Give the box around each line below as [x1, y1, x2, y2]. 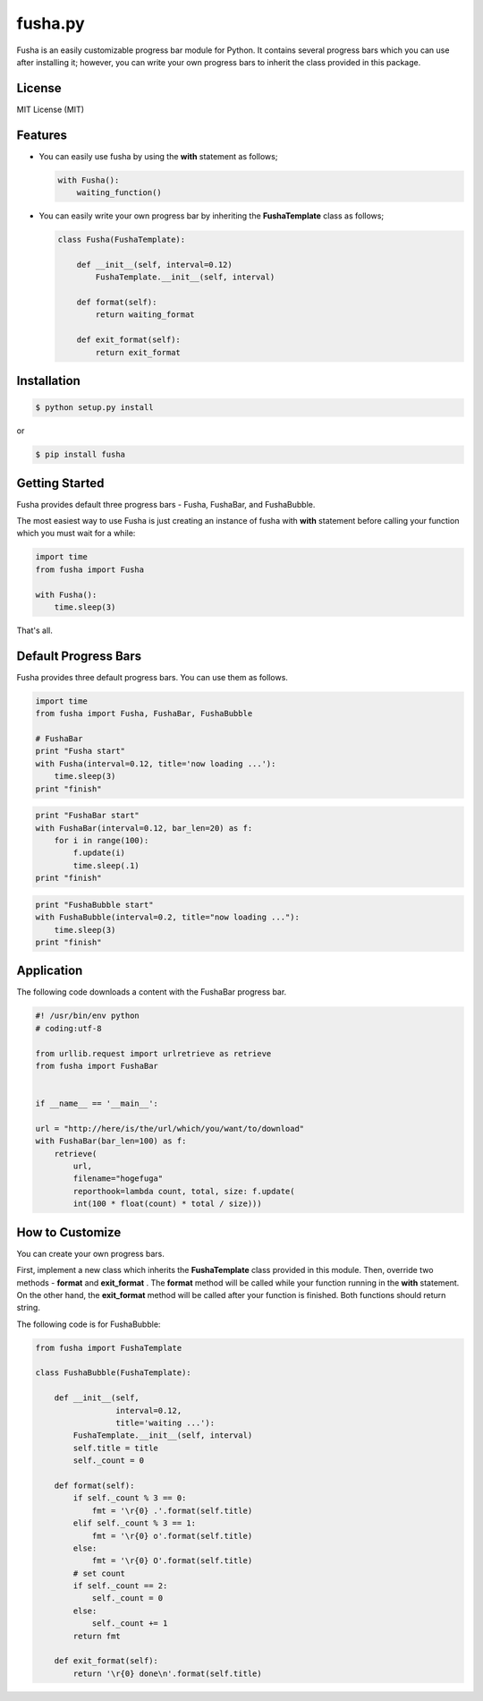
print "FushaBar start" [35, 810, 140, 821]
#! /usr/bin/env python [35, 1011, 140, 1021]
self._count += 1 [91, 1619, 168, 1628]
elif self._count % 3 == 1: [72, 1518, 197, 1528]
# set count [72, 1568, 125, 1578]
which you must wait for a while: [16, 528, 136, 539]
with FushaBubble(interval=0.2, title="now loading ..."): [35, 912, 300, 922]
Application [16, 963, 83, 979]
